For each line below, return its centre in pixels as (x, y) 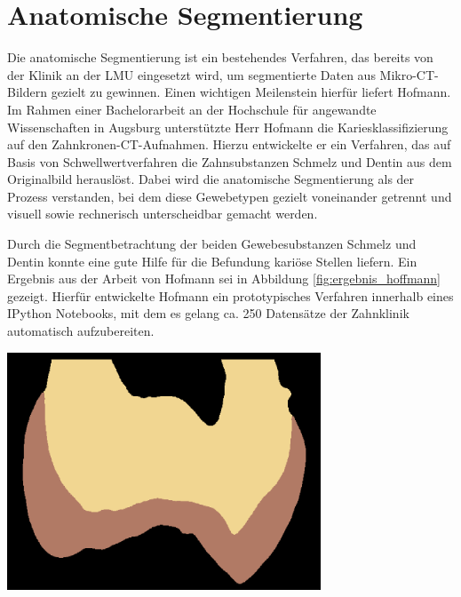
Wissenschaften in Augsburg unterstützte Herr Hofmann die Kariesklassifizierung (228, 127)
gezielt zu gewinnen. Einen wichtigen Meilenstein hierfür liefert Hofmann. (251, 92)
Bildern (27, 92)
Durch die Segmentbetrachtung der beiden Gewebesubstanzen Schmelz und (212, 244)
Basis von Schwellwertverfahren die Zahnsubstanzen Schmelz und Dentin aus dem (230, 161)
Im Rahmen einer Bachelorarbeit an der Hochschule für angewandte (192, 109)
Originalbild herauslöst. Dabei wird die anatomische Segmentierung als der (211, 179)
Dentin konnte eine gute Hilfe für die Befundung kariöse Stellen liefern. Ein (212, 261)
